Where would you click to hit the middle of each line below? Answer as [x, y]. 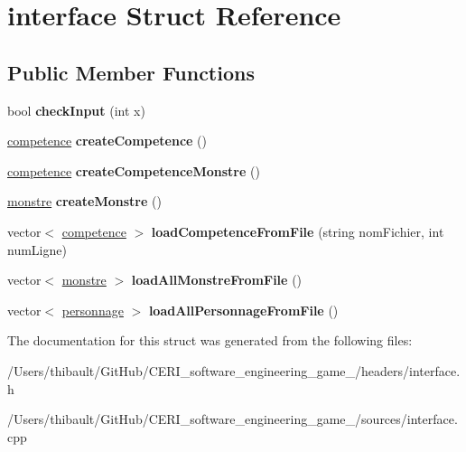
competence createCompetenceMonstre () [134, 170]
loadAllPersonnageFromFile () [243, 310]
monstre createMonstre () [84, 201]
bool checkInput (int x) [76, 110]
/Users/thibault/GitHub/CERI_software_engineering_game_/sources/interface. [233, 419]
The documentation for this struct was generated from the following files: [210, 340]
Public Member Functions [131, 72]
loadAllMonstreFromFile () [217, 280]
